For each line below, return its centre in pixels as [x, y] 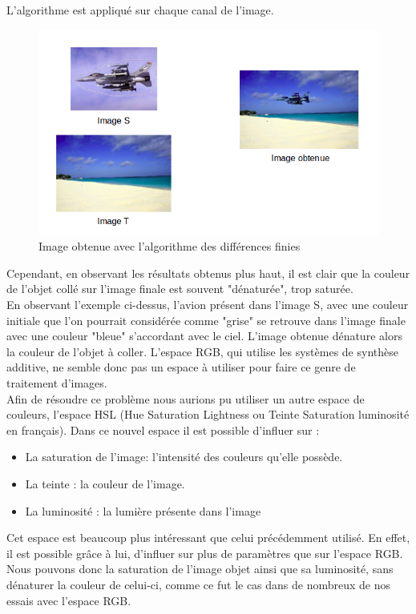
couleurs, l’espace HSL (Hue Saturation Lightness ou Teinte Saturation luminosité [208, 414]
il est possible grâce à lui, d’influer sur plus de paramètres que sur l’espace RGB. [205, 553]
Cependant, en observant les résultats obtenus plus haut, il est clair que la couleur [208, 273]
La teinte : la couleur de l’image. [105, 483]
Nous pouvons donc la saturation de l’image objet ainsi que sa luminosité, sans [200, 569]
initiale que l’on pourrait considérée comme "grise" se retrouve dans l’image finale [206, 320]
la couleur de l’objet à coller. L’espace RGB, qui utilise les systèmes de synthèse [202, 351]
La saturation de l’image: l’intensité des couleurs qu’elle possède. [184, 457]
